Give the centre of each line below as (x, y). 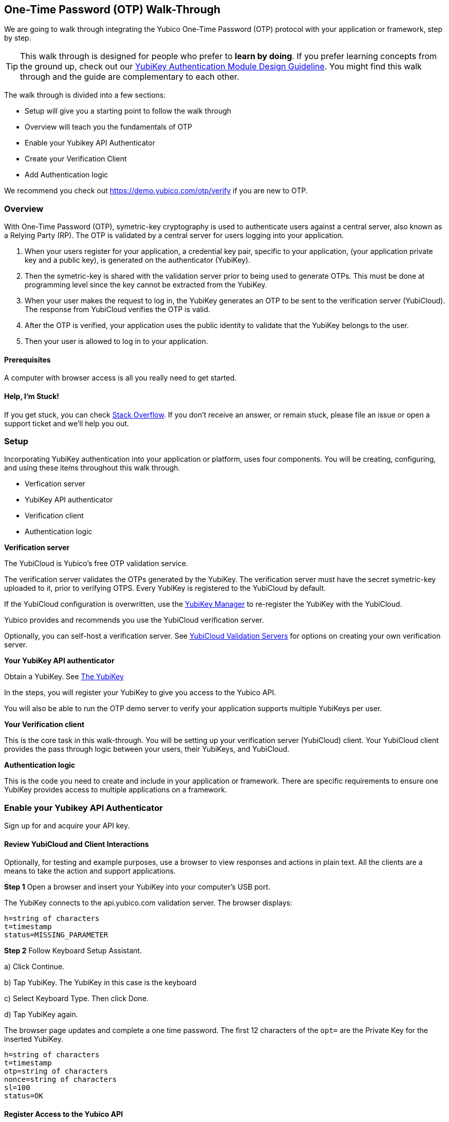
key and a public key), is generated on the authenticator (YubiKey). (138, 260)
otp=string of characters (56, 1071)
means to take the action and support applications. (90, 871)
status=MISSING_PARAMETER (56, 935)
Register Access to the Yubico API (64, 1114)
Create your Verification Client (76, 159)
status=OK (24, 1096)
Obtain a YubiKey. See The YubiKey (64, 677)
